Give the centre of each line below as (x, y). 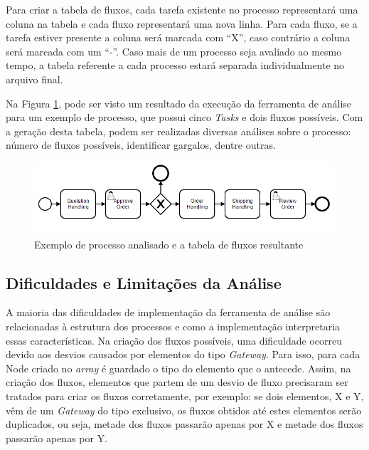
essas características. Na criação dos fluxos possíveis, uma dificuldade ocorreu (174, 340)
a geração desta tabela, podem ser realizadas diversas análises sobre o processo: (178, 131)
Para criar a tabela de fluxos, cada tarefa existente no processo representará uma (182, 9)
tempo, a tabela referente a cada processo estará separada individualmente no (175, 65)
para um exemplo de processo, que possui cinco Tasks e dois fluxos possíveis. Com (184, 117)
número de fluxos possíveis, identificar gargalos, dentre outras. (141, 145)
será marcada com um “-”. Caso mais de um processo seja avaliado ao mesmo (174, 51)
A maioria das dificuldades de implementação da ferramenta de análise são (168, 312)
